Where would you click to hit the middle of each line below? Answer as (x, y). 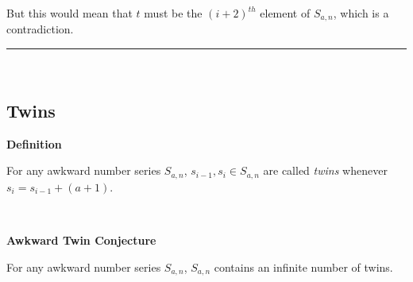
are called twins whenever (325, 170)
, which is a (361, 13)
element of (285, 13)
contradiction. (40, 29)
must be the (173, 13)
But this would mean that (69, 13)
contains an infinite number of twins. (303, 267)
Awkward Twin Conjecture (81, 240)
